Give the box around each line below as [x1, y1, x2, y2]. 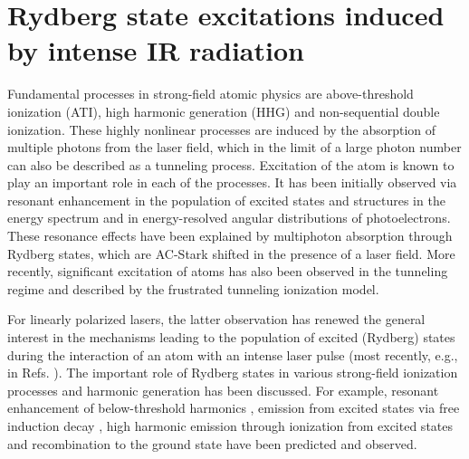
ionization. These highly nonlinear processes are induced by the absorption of [7, 120, 436, 139]
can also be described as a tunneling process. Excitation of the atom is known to [7, 155, 455, 174]
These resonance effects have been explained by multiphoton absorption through [7, 226, 453, 245]
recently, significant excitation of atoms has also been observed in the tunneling [7, 262, 448, 281]
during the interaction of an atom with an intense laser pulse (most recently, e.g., [7, 345, 458, 364]
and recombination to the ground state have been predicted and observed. [7, 434, 417, 453]
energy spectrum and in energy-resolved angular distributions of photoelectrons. [7, 208, 451, 227]
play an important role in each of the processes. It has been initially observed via [7, 173, 457, 192]
